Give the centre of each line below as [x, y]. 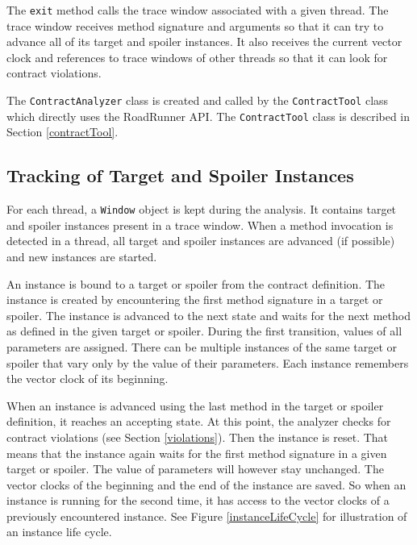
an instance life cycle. [59, 532]
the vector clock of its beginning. [88, 379]
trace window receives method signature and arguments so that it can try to [195, 25]
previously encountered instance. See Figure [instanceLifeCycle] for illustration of [207, 516]
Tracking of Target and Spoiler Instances [180, 175]
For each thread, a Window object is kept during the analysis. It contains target [202, 209]
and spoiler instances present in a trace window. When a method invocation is [200, 225]
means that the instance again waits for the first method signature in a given [197, 453]
